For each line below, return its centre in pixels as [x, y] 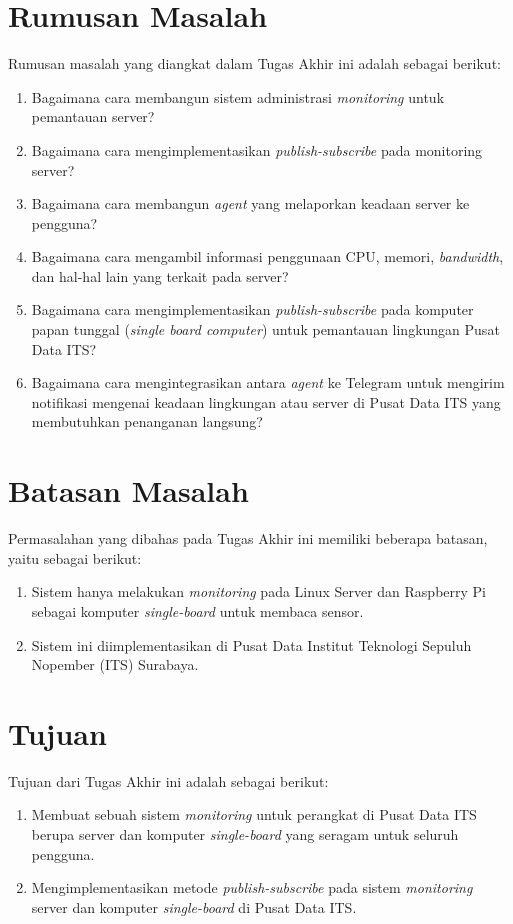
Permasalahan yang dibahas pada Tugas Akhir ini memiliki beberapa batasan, [248, 538]
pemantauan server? [93, 116]
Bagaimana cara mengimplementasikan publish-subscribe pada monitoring [257, 149]
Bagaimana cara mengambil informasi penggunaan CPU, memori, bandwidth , [267, 256]
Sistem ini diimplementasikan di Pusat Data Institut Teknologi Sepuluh [251, 644]
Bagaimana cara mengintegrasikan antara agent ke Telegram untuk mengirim [268, 382]
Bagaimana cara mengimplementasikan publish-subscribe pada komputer [252, 309]
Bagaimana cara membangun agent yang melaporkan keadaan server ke [250, 203]
